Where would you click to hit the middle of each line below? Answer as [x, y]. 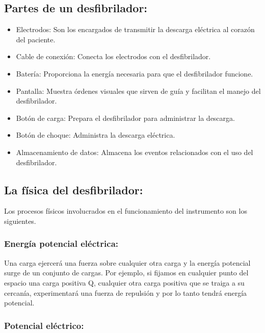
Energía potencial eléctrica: [61, 244]
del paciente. [36, 39]
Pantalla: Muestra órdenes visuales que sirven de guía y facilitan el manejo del [138, 91]
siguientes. [20, 221]
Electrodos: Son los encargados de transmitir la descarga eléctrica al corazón [135, 29]
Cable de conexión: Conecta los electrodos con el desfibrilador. [113, 56]
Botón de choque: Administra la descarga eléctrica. [96, 135]
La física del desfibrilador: [74, 189]
